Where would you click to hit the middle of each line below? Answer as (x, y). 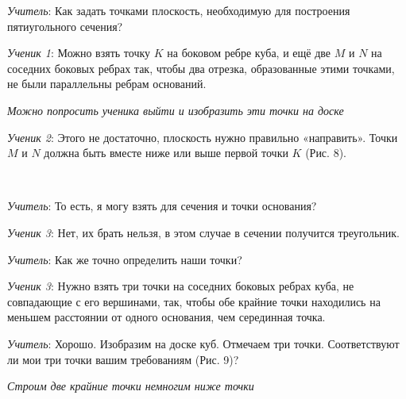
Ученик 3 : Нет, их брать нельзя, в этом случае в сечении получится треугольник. (203, 232)
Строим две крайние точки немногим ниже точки (131, 386)
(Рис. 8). (326, 153)
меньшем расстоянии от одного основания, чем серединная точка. (166, 317)
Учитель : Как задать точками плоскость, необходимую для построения (179, 10)
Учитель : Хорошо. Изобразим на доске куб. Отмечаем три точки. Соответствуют (203, 343)
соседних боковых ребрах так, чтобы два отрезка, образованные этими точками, (201, 68)
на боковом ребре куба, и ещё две (249, 53)
